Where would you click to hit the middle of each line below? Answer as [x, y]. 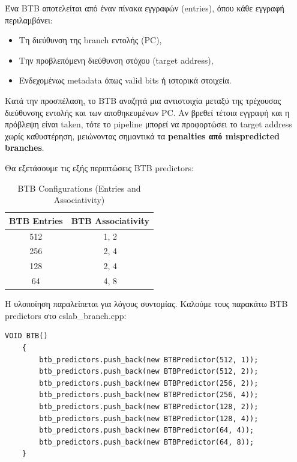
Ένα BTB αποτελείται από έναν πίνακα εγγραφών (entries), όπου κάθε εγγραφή [145, 8]
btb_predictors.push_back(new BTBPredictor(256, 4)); [149, 395]
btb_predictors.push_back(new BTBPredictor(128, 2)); [149, 406]
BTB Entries [36, 220]
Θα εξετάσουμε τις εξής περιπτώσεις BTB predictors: [99, 167]
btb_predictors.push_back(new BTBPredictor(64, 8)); [147, 442]
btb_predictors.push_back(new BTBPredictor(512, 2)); [149, 372]
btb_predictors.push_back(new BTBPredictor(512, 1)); [149, 360]
